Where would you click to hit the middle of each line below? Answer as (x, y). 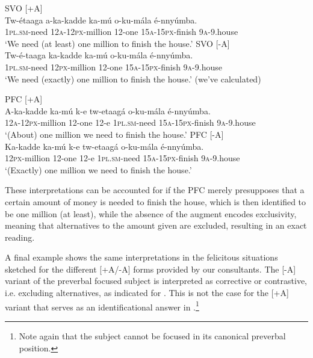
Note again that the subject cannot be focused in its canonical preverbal (152, 335)
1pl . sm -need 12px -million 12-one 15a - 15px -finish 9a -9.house (113, 66)
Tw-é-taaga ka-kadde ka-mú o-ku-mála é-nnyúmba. (99, 55)
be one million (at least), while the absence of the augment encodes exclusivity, (151, 213)
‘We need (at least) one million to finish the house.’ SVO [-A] (117, 43)
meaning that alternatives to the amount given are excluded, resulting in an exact (156, 225)
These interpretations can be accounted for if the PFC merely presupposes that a (155, 190)
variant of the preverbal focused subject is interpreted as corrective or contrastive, (156, 281)
